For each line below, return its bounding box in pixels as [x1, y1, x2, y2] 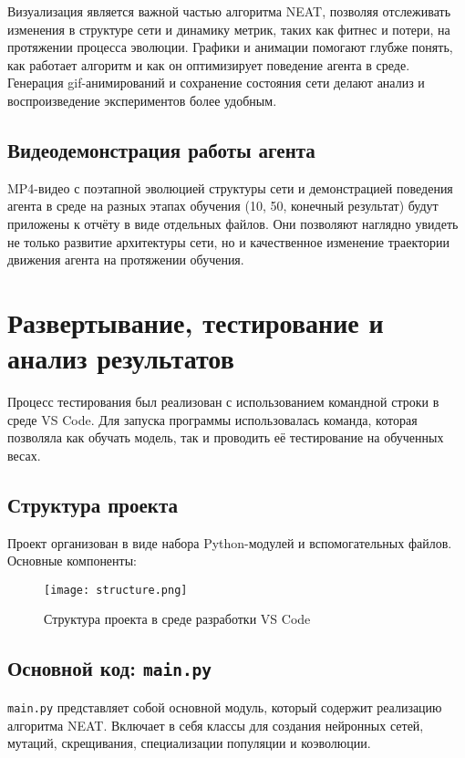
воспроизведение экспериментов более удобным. [7, 90, 277, 109]
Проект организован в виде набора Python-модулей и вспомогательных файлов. [7, 533, 452, 552]
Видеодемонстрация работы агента [7, 135, 315, 163]
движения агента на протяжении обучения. [7, 250, 244, 269]
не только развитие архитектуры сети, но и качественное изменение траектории [7, 232, 449, 251]
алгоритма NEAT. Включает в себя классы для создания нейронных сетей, [7, 715, 424, 734]
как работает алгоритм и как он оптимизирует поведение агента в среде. [7, 55, 410, 74]
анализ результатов [7, 339, 234, 377]
